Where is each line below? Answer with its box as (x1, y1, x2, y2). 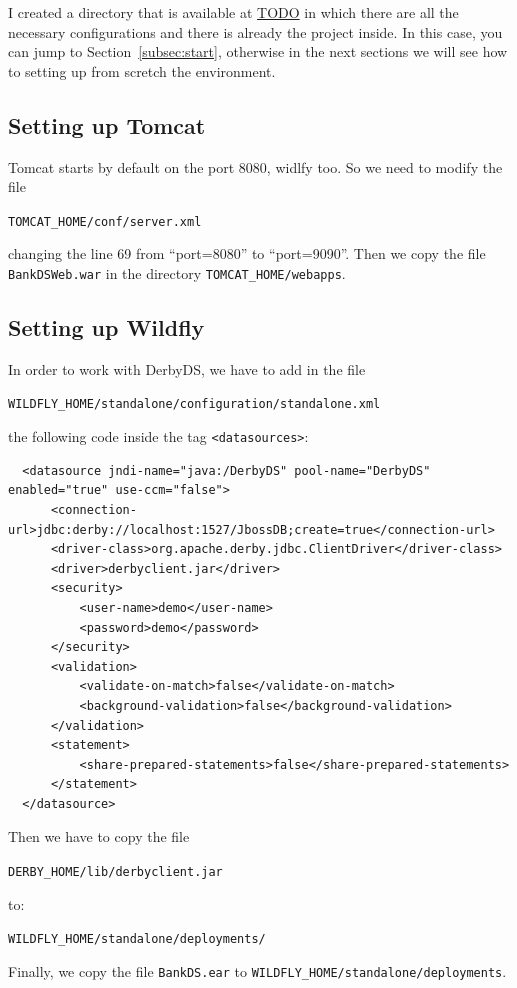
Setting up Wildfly (8, 312, 205, 343)
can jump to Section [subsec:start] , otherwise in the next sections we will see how (8, 41, 508, 62)
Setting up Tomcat (8, 109, 206, 140)
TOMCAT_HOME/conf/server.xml (8, 214, 202, 229)
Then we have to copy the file (8, 826, 190, 847)
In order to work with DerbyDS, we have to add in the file (8, 358, 366, 379)
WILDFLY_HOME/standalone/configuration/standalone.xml (8, 397, 381, 412)
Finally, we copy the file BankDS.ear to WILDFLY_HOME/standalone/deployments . (8, 960, 507, 981)
